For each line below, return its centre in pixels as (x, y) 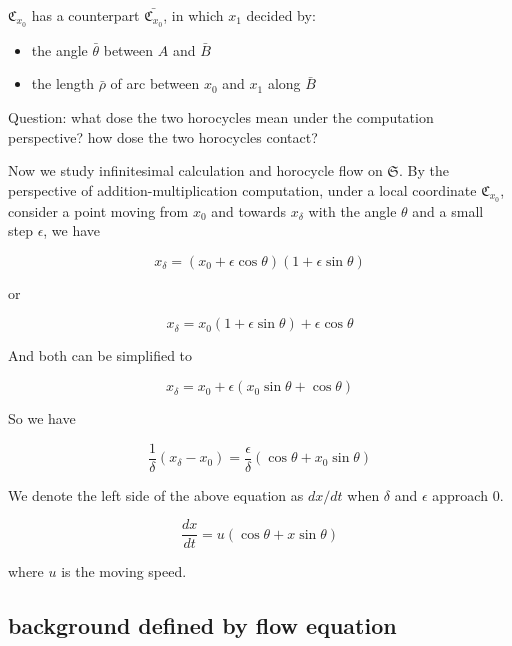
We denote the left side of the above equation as (156, 494)
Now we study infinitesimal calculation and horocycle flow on (195, 170)
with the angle (352, 210)
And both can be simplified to (100, 355)
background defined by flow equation (202, 625)
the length (63, 83)
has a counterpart (85, 15)
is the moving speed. (124, 571)
